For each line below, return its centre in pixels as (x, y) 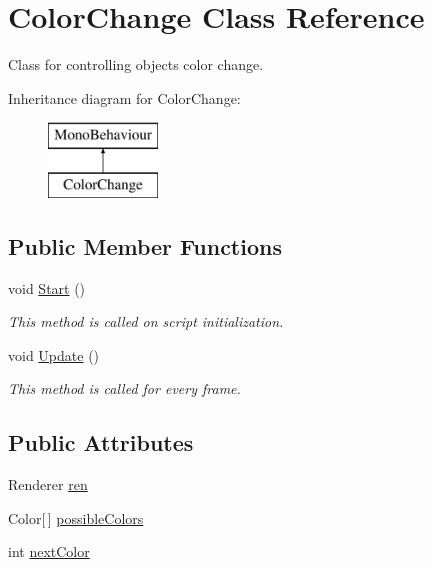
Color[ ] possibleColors (76, 517)
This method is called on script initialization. (146, 321)
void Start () (47, 287)
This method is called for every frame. (124, 388)
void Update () (54, 354)
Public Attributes (101, 442)
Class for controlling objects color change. (136, 64)
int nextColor (49, 551)
